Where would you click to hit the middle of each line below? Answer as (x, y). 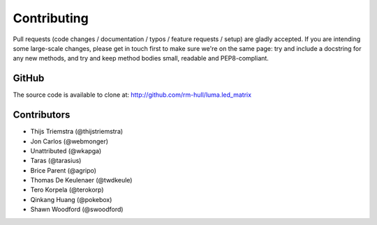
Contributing (51, 18)
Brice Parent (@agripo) (64, 170)
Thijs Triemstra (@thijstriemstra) (77, 132)
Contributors (42, 115)
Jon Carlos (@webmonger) (69, 141)
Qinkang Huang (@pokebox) (71, 199)
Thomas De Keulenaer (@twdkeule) (81, 180)
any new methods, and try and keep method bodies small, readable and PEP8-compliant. (141, 59)
